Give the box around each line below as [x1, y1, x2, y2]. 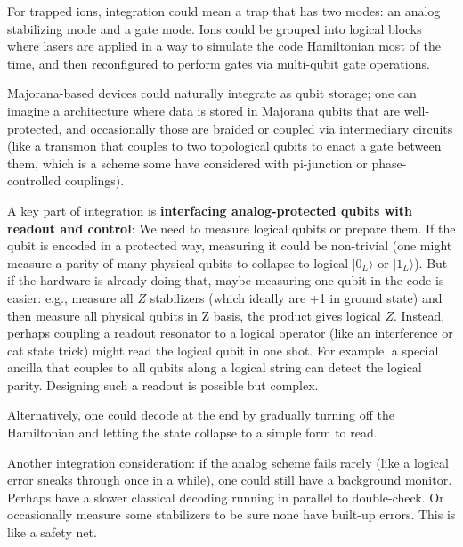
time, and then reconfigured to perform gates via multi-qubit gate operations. [7, 53, 430, 72]
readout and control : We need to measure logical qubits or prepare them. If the [7, 218, 456, 237]
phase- [371, 153, 407, 172]
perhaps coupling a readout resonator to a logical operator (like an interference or [7, 323, 453, 342]
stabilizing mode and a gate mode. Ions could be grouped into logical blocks [7, 19, 422, 37]
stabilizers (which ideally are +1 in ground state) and [150, 288, 443, 306]
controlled [7, 171, 61, 190]
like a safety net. [7, 523, 97, 542]
